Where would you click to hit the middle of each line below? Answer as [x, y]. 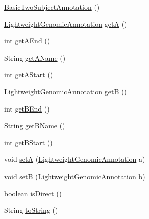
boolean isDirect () [33, 193]
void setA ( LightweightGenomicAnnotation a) [75, 159]
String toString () [31, 210]
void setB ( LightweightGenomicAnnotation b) [75, 176]
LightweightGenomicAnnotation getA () [66, 23]
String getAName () [35, 57]
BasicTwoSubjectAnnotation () [52, 7]
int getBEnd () [27, 108]
